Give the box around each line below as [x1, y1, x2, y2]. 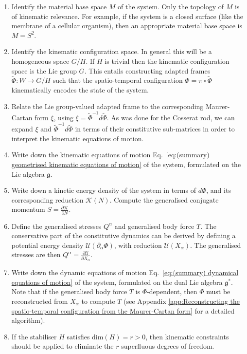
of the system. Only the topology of [118, 1, 224, 11]
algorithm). [11, 315, 45, 325]
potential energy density [11, 240, 84, 250]
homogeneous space [11, 56, 70, 66]
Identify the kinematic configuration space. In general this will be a [11, 46, 212, 56]
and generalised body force [114, 221, 194, 231]
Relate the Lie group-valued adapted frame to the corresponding [11, 101, 204, 111]
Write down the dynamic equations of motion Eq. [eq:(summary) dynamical [11, 267, 239, 278]
